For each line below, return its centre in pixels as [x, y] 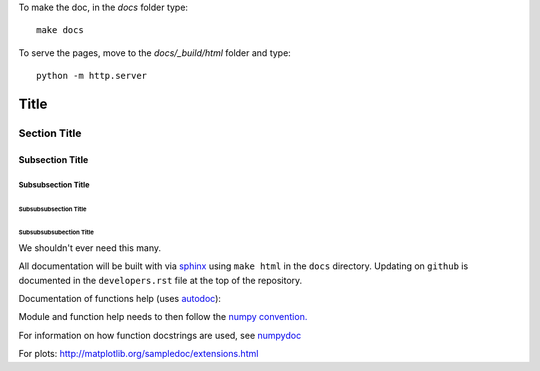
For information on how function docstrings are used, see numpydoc [160, 335]
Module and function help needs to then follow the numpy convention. [163, 317]
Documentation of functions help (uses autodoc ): [120, 298]
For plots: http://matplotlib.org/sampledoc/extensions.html [138, 354]
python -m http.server [92, 76]
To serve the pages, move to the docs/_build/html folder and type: [155, 52]
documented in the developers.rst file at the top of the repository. [160, 280]
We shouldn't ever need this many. [90, 247]
